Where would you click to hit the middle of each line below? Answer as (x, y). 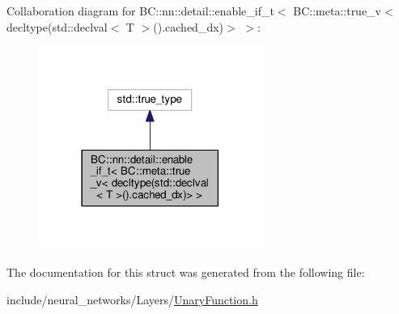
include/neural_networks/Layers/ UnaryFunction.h (132, 300)
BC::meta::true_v (337, 11)
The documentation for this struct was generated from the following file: (186, 272)
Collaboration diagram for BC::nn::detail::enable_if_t (140, 11)
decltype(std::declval (57, 26)
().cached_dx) (189, 26)
